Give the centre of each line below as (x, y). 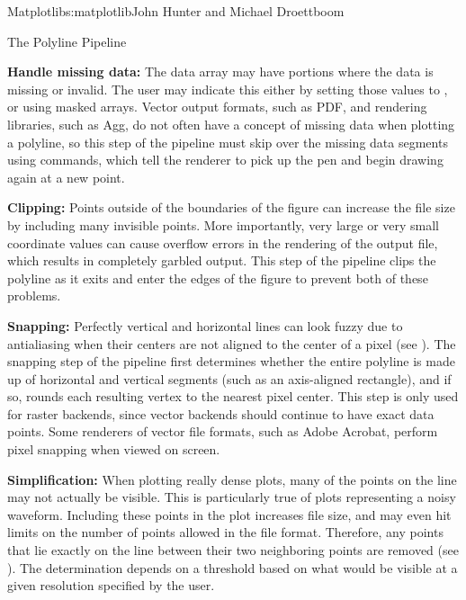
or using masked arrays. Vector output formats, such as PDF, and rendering (217, 107)
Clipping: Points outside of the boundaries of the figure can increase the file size (231, 207)
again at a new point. (66, 177)
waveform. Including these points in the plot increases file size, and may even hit (229, 514)
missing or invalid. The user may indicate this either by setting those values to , (228, 89)
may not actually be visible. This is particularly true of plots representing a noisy (232, 497)
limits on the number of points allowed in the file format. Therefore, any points (225, 532)
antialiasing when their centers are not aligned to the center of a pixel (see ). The (232, 343)
